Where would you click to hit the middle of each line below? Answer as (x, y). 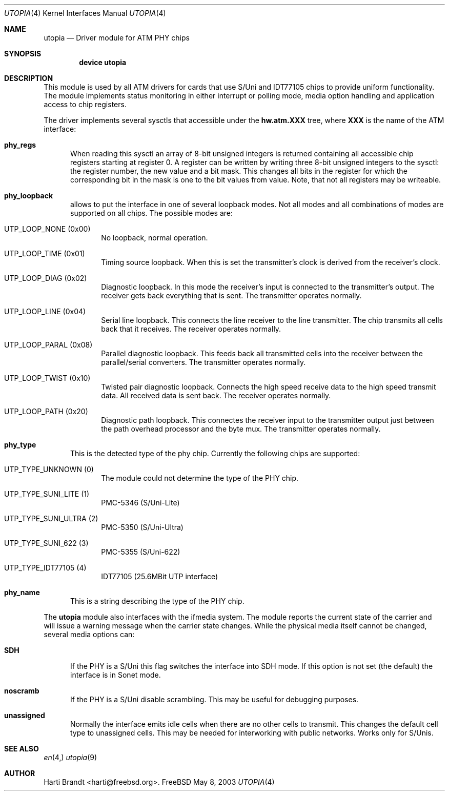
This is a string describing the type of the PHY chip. (157, 601)
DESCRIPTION (29, 78)
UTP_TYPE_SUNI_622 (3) (46, 543)
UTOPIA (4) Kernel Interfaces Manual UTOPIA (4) (85, 13)
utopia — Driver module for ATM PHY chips (117, 38)
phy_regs (20, 145)
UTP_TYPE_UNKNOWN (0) (49, 469)
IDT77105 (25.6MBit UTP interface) (160, 576)
